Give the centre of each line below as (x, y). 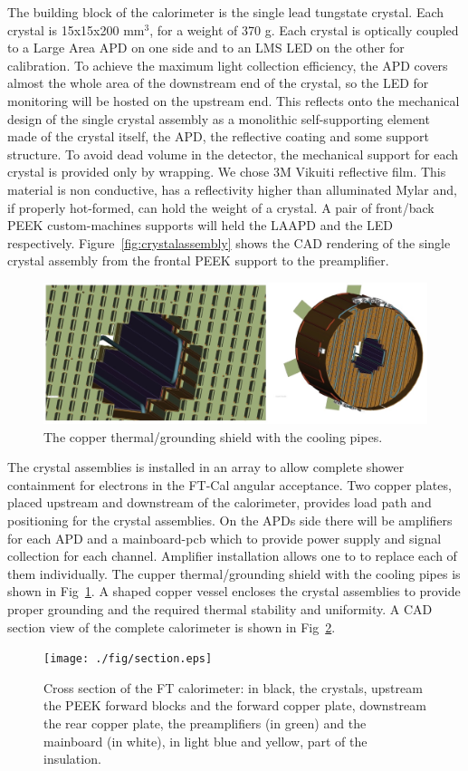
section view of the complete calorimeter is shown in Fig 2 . (172, 626)
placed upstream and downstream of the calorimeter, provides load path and (220, 502)
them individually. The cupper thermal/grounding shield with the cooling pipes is (234, 573)
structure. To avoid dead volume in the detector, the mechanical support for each (233, 154)
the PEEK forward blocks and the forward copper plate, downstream (235, 705)
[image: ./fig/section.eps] (128, 659)
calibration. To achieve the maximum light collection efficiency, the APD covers (228, 65)
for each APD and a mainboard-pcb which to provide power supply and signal (224, 538)
